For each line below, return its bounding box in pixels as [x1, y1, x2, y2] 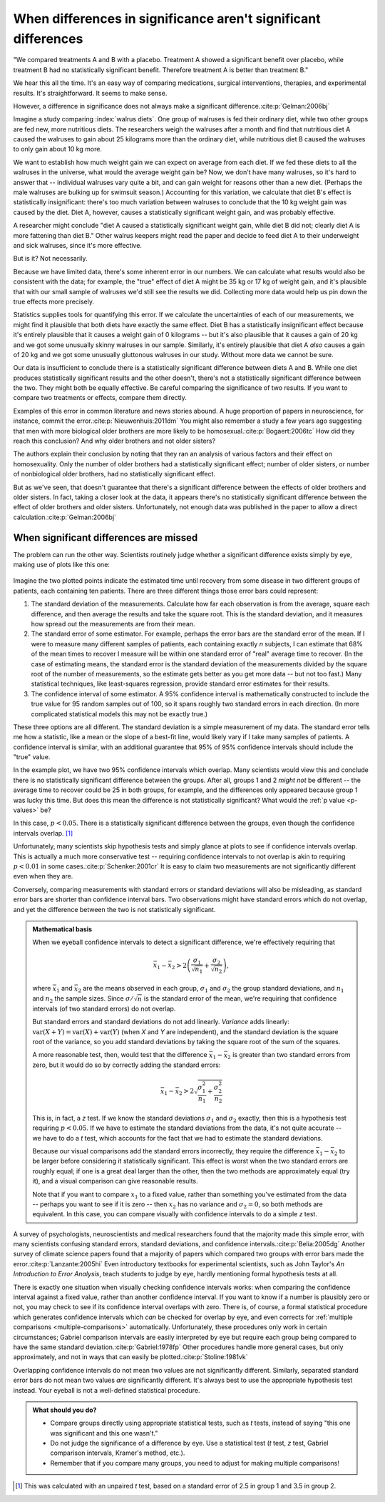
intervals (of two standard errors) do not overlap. [32, 1004, 176, 1013]
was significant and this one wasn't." [50, 1428, 158, 1437]
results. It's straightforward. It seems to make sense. [13, 89, 168, 97]
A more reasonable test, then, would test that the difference [32, 1051, 208, 1059]
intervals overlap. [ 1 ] [13, 828, 73, 837]
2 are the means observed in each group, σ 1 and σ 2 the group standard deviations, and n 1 [78, 984, 344, 994]
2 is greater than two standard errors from [227, 1051, 351, 1061]
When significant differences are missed [13, 531, 198, 544]
